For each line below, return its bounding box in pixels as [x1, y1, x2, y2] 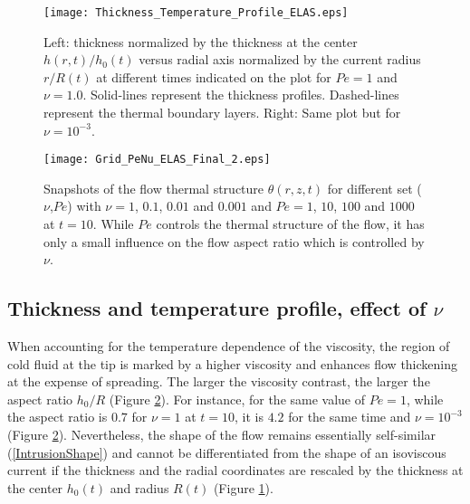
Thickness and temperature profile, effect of [7, 294, 427, 322]
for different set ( [327, 178, 422, 197]
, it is [235, 407, 264, 426]
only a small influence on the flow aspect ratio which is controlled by [43, 232, 425, 251]
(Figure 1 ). [213, 478, 273, 497]
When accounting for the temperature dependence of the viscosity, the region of [7, 337, 450, 356]
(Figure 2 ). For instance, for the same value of [109, 389, 366, 408]
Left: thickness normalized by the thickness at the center [43, 32, 358, 51]
